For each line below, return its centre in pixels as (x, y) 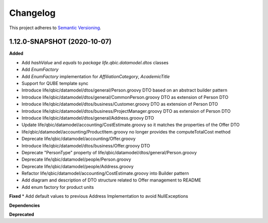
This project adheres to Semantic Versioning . (55, 28)
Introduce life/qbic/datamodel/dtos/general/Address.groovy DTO (88, 118)
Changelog (32, 13)
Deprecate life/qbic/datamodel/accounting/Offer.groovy (79, 139)
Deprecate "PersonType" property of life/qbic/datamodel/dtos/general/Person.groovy (109, 152)
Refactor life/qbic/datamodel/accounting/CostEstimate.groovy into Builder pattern (105, 174)
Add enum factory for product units (58, 187)
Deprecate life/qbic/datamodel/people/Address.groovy (78, 166)
